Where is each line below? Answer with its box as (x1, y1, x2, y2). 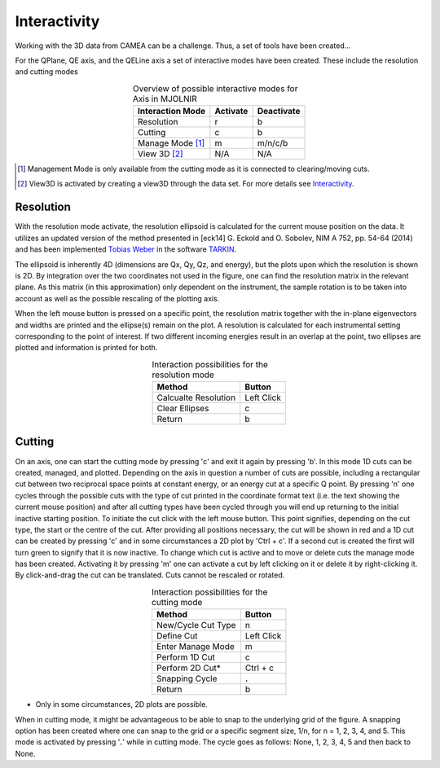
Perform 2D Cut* (156, 662, 222, 674)
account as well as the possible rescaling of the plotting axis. (15, 293, 220, 303)
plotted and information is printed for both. (15, 343, 158, 353)
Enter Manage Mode (156, 641, 235, 652)
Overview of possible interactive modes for (132, 82, 298, 94)
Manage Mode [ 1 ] (137, 138, 205, 149)
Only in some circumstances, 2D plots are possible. (35, 700, 208, 709)
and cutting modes (15, 67, 79, 77)
